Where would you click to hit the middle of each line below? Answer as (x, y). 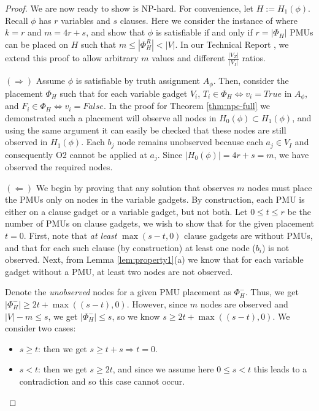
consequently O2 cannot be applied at (76, 154)
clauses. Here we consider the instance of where (209, 20)
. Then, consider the (251, 81)
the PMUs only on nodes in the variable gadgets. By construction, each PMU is (155, 199)
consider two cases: (40, 328)
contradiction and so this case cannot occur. (102, 381)
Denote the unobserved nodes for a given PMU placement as (118, 292)
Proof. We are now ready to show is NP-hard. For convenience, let (129, 8)
